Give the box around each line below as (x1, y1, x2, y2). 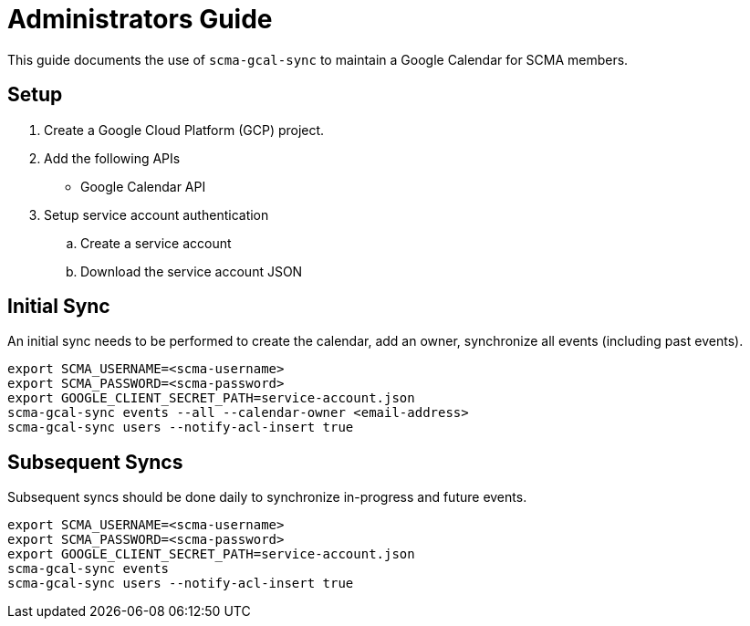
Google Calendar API (80, 178, 206, 194)
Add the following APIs (44, 150, 181, 166)
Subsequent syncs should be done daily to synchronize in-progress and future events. (7, 489, 527, 506)
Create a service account (80, 235, 232, 251)
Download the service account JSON (80, 263, 303, 279)
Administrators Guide (7, 4, 273, 35)
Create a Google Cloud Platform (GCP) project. (44, 121, 325, 138)
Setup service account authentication (44, 206, 269, 223)
